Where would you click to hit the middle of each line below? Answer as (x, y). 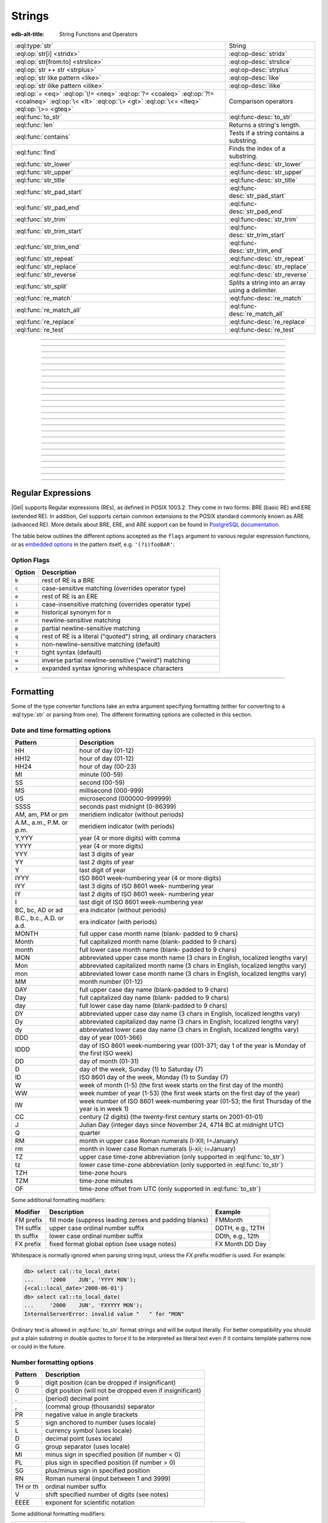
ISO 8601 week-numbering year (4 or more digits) (150, 878)
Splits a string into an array (267, 282)
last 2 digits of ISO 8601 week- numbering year (146, 894)
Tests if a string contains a (267, 133)
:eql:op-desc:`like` (255, 77)
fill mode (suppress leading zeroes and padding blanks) (129, 1220)
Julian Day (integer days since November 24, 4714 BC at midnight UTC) (182, 1125)
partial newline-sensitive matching (91, 629)
